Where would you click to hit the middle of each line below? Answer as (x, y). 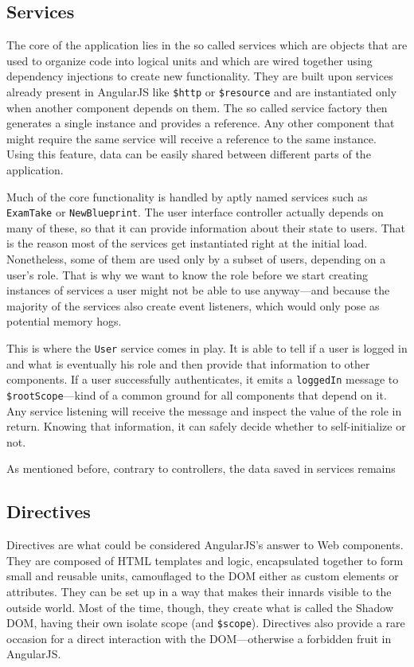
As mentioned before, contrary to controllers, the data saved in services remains (201, 468)
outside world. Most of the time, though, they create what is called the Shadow (200, 607)
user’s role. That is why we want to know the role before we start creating (187, 274)
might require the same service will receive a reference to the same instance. (191, 138)
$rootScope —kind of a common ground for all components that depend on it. (197, 394)
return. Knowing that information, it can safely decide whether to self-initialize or (206, 426)
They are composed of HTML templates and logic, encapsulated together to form (205, 560)
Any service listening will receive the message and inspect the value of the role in (204, 410)
